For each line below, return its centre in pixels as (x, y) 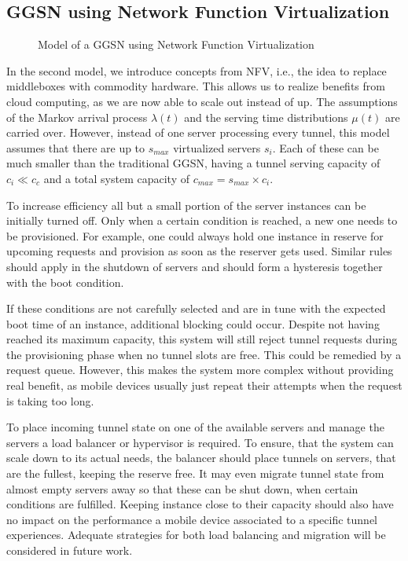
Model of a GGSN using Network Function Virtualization (176, 44)
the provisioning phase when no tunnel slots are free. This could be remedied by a (204, 354)
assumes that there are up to (76, 147)
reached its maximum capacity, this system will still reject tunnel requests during (202, 339)
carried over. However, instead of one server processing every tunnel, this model (198, 132)
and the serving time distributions (266, 117)
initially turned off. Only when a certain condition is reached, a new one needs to (202, 220)
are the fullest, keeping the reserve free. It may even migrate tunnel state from (195, 473)
